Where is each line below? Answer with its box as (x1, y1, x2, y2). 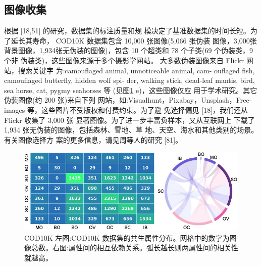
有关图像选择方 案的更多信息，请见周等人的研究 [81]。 (4, 134, 183, 145)
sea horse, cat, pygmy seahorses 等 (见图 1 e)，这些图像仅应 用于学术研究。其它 (4, 84, 257, 95)
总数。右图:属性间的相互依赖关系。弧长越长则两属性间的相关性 (31, 242, 238, 253)
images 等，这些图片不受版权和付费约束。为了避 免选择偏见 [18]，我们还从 (4, 104, 248, 115)
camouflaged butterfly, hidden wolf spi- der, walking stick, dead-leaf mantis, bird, (4, 75, 255, 85)
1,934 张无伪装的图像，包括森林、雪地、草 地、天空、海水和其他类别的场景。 (4, 124, 258, 135)
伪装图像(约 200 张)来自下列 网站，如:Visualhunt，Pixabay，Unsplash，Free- (4, 95, 252, 105)
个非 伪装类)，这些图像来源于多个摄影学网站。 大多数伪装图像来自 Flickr (4, 55, 244, 65)
